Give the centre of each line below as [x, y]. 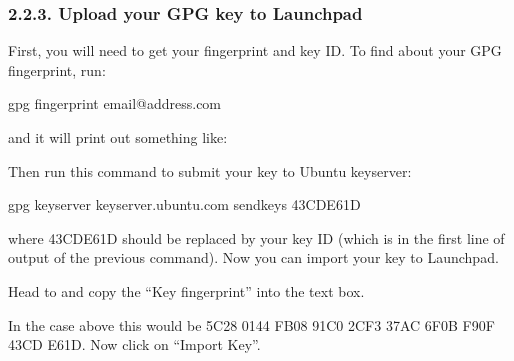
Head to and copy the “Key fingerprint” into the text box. [186, 290]
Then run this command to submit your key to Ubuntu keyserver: [210, 170]
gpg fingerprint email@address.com [115, 103]
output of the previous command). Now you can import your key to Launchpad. [253, 257]
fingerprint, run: [57, 69]
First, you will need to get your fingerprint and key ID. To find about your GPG [255, 50]
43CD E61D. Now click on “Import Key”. [134, 344]
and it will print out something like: [118, 137]
